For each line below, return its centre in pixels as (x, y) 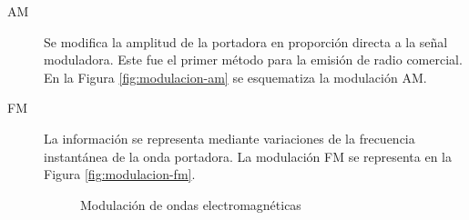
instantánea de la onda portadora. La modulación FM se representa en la (248, 156)
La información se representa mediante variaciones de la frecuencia (229, 138)
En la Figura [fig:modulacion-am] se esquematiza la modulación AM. (235, 77)
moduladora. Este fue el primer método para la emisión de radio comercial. (253, 60)
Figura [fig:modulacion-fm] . (120, 174)
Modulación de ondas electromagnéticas (191, 204)
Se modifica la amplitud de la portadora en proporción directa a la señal (246, 41)
